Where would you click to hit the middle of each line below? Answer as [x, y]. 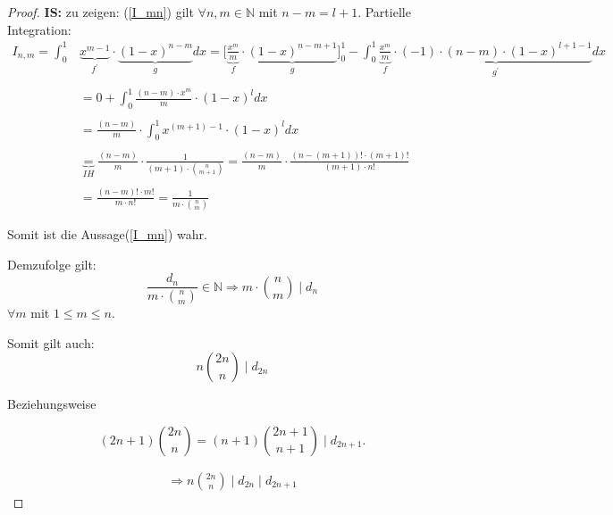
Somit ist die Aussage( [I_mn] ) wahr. [107, 233]
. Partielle [384, 12]
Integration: [39, 29]
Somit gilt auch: [51, 342]
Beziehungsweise [52, 404]
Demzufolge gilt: [52, 264]
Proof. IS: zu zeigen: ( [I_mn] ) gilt [101, 12]
